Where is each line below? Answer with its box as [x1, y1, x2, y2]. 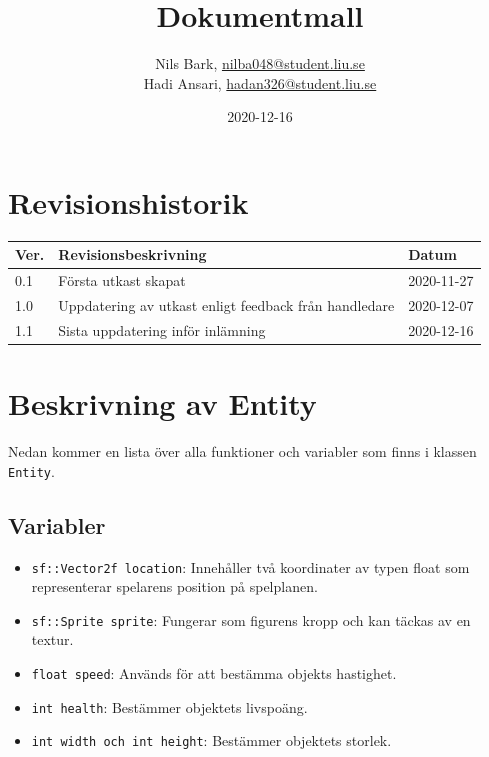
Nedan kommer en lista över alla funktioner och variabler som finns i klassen [8, 441, 477, 462]
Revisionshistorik [8, 181, 249, 222]
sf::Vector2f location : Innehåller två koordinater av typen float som [31, 556, 470, 577]
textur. [31, 629, 74, 650]
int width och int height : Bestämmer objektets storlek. [31, 730, 392, 751]
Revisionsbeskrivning [58, 244, 207, 265]
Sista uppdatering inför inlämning [58, 319, 266, 340]
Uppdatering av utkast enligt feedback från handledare [58, 295, 395, 316]
